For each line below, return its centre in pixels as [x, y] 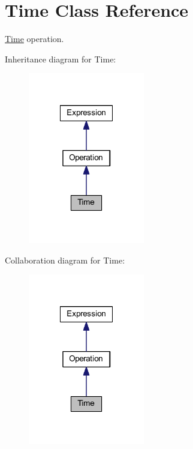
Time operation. [34, 39]
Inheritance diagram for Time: [61, 59]
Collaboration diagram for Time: [65, 260]
